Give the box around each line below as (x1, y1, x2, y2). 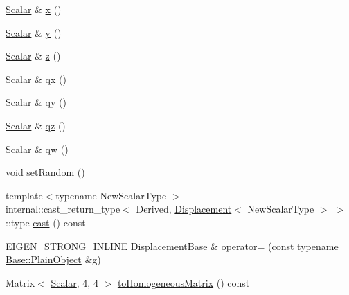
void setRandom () (6, 165, 85, 179)
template (6, 188, 43, 202)
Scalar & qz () (6, 118, 66, 132)
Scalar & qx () (6, 71, 66, 86)
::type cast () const (6, 215, 86, 229)
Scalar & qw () (6, 141, 69, 156)
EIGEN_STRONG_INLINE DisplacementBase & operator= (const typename (6, 238, 339, 253)
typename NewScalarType (55, 188, 167, 202)
